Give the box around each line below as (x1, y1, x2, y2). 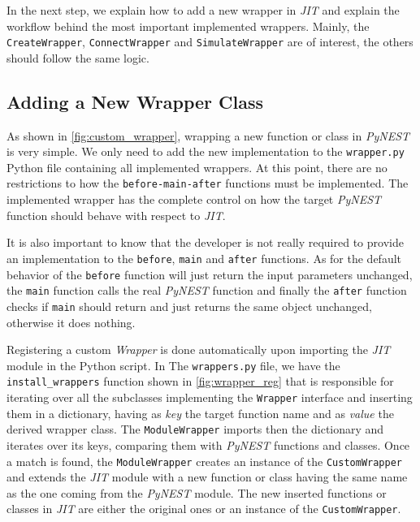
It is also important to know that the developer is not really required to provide (6, 234, 404, 251)
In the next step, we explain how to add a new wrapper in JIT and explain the (6, 2, 400, 18)
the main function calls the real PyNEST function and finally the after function (6, 282, 407, 299)
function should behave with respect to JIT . (6, 206, 226, 223)
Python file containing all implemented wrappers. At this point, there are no (6, 158, 388, 175)
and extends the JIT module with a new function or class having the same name (6, 468, 408, 485)
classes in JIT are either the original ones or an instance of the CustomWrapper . (6, 500, 401, 517)
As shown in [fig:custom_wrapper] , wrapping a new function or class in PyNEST (6, 127, 410, 144)
